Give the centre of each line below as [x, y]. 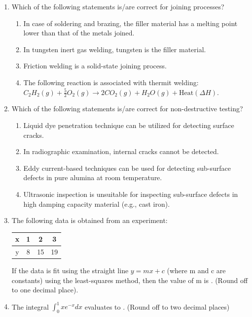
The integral [30, 306]
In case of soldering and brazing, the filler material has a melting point [130, 23]
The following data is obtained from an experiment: [90, 220]
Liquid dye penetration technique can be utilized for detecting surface [129, 125]
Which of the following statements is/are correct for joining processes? [118, 6]
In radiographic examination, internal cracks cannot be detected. [121, 151]
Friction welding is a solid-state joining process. [95, 66]
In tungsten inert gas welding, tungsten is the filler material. [115, 49]
